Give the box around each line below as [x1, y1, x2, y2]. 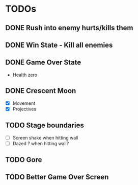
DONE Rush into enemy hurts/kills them [5, 24, 133, 32]
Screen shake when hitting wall [12, 134, 78, 141]
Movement [12, 100, 36, 106]
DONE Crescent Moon [5, 86, 76, 95]
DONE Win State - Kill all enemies [5, 40, 113, 49]
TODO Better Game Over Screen [5, 173, 109, 181]
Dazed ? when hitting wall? [12, 140, 69, 146]
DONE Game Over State [5, 58, 81, 67]
